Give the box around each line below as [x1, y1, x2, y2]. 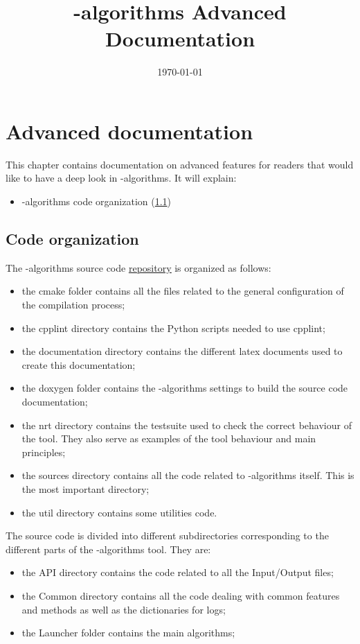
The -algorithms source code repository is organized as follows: [6, 260, 271, 275]
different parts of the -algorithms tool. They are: [6, 541, 211, 556]
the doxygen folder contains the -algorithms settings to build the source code [21, 381, 348, 395]
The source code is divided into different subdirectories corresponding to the [6, 528, 329, 543]
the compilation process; [21, 297, 125, 312]
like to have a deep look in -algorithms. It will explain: [6, 171, 237, 185]
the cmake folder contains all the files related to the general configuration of [21, 284, 344, 298]
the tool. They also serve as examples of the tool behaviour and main [21, 431, 316, 446]
